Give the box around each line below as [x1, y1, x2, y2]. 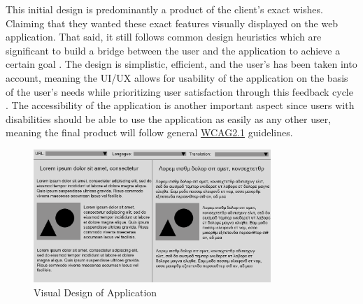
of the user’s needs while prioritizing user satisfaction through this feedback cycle [6, 84, 353, 99]
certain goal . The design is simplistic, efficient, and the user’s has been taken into [6, 57, 357, 71]
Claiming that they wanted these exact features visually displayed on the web [6, 15, 339, 30]
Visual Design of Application [34, 284, 157, 299]
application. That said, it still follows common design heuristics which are [6, 29, 322, 44]
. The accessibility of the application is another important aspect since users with [6, 98, 355, 113]
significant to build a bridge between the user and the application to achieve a [6, 43, 341, 57]
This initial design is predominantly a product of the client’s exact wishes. [6, 2, 323, 16]
